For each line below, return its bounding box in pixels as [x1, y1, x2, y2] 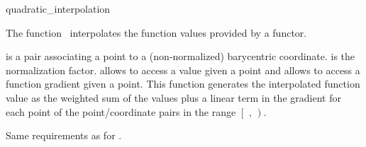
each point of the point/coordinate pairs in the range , [6, 104, 252, 119]
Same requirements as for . [6, 128, 122, 143]
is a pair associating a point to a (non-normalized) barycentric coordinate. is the [6, 49, 355, 64]
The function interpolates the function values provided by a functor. [6, 25, 307, 40]
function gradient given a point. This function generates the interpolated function [6, 76, 360, 91]
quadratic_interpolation [6, 1, 111, 16]
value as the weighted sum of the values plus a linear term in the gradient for [6, 90, 341, 105]
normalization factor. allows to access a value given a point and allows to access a [6, 62, 360, 77]
